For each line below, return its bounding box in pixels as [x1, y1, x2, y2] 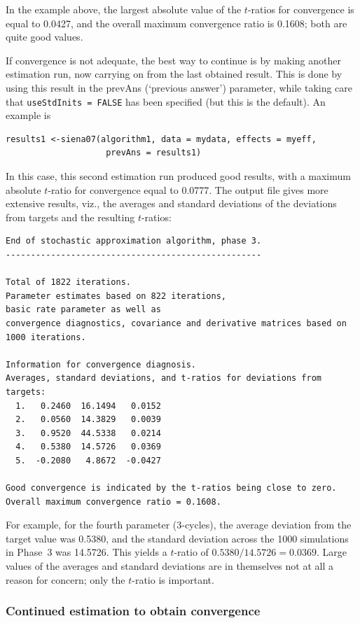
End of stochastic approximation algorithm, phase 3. [6, 236, 262, 246]
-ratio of [174, 545, 209, 559]
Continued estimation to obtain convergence [6, 602, 261, 619]
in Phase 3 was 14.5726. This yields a [6, 545, 167, 559]
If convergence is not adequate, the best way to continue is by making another [6, 52, 341, 67]
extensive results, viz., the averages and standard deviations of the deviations [6, 196, 337, 211]
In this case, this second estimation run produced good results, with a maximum [6, 169, 351, 183]
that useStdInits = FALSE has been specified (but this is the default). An [6, 94, 326, 108]
